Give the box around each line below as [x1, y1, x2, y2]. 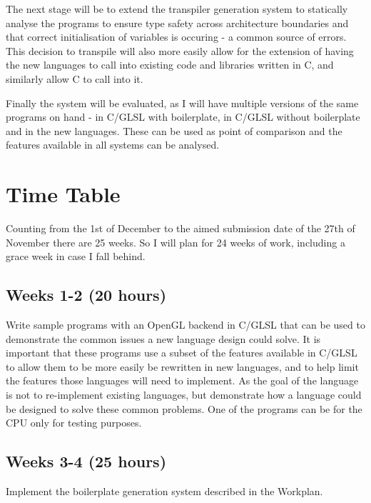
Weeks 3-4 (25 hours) [6, 450, 167, 472]
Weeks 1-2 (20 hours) [6, 284, 167, 306]
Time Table [6, 179, 121, 209]
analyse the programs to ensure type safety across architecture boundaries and [6, 15, 349, 30]
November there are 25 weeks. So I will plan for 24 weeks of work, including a [6, 234, 345, 249]
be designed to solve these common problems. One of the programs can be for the [6, 401, 362, 416]
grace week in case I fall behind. [6, 249, 146, 264]
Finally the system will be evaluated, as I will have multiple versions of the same [6, 95, 359, 110]
